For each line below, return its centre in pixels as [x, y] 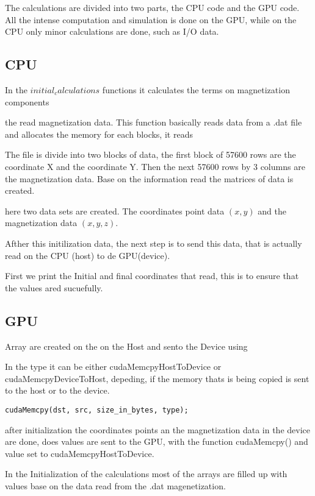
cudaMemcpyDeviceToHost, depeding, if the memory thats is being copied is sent [157, 378]
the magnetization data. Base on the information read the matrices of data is [149, 178]
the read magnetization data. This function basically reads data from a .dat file [154, 122]
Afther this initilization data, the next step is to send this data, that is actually [154, 243]
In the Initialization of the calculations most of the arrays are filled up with [146, 474]
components [27, 101]
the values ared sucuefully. [54, 287]
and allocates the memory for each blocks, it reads [99, 134]
